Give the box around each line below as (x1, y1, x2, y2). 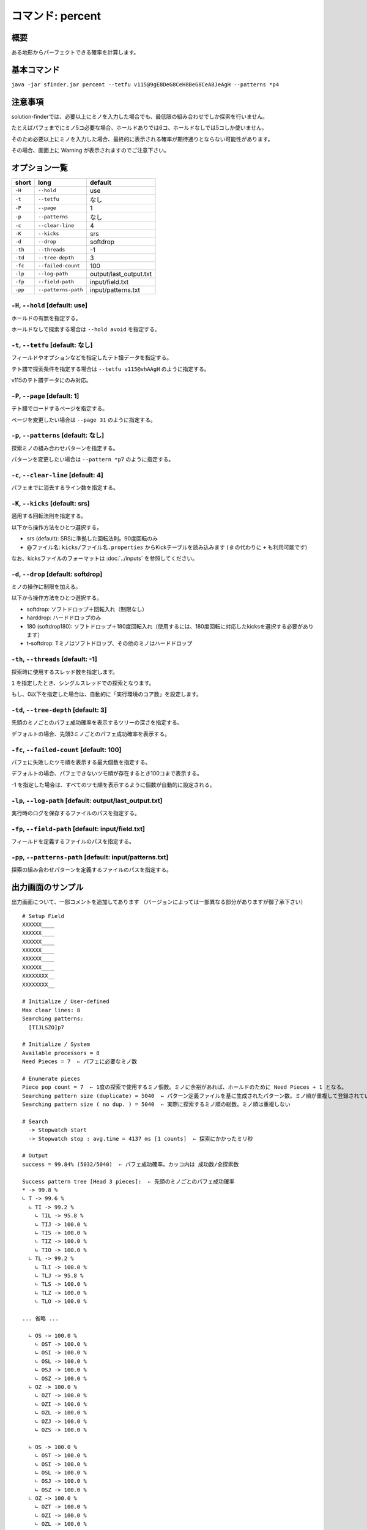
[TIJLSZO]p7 (28, 1024, 64, 1031)
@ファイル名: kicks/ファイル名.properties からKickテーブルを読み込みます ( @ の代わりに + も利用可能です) (26, 543, 308, 551)
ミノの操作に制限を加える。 (11, 583, 81, 591)
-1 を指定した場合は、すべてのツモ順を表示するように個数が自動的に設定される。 (11, 781, 215, 788)
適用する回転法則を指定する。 (11, 512, 87, 520)
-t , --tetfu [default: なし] (11, 340, 93, 349)
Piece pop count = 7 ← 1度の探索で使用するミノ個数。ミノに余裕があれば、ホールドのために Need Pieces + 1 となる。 (22, 1084, 347, 1091)
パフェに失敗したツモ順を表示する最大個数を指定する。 (11, 759, 151, 766)
